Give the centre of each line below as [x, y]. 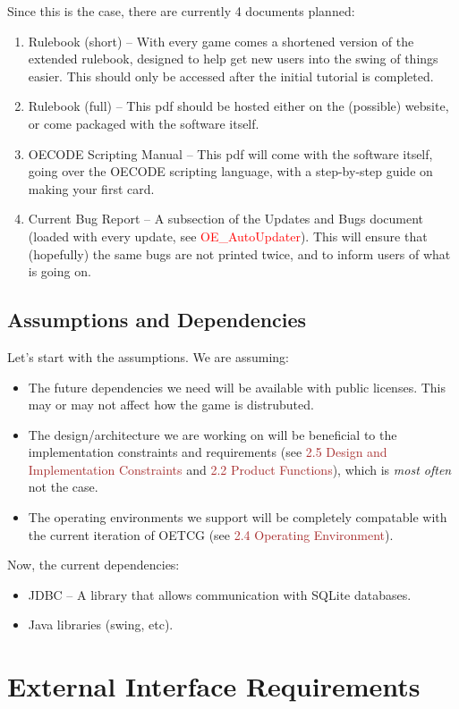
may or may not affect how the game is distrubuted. [171, 405]
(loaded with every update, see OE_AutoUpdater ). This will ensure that [228, 236]
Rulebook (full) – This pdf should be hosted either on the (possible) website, [238, 106]
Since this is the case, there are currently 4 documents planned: [181, 11]
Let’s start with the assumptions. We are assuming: [149, 356]
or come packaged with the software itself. [144, 123]
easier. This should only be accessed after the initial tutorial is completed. [231, 76]
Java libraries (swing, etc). [101, 625]
